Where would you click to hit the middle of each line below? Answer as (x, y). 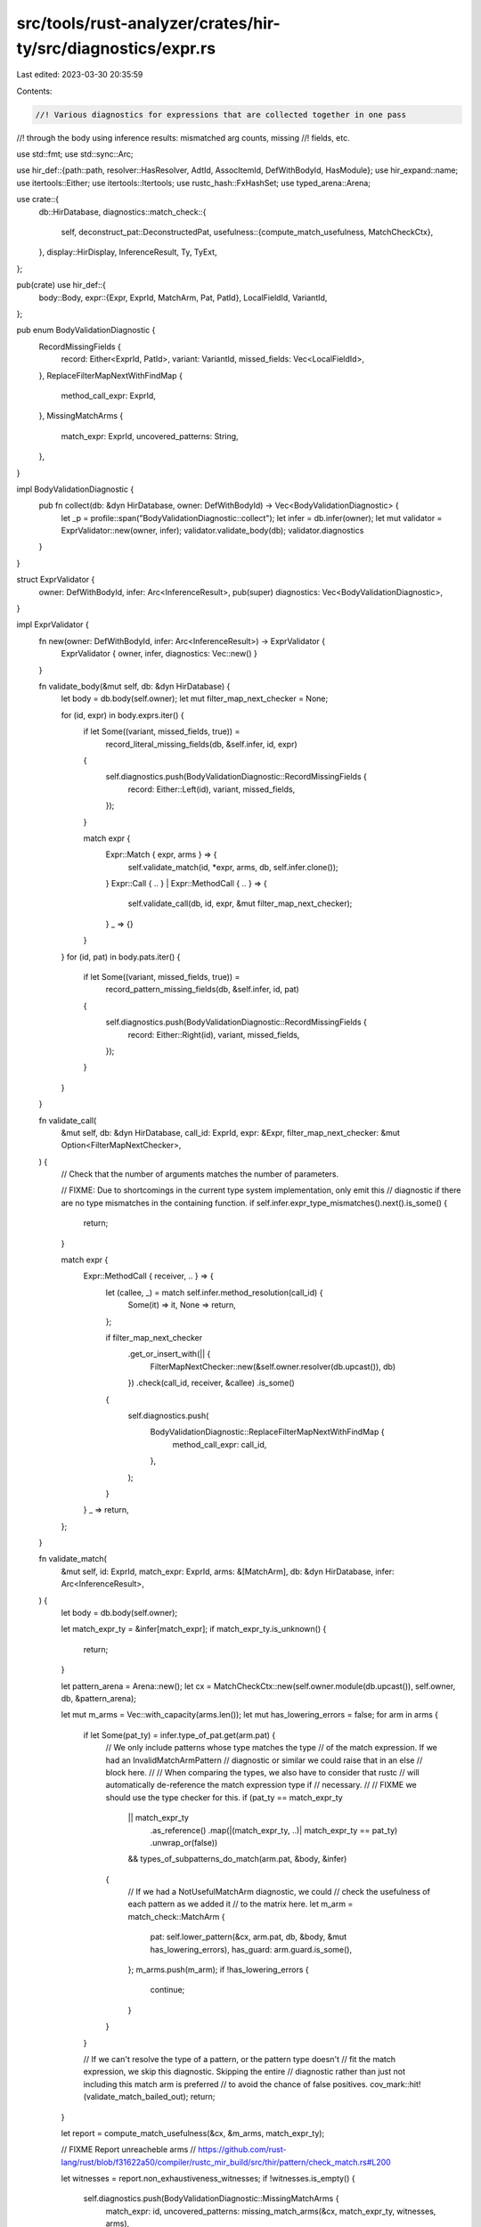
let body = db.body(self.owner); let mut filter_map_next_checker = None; (195, 698)
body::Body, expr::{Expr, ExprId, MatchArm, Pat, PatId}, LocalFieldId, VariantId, (183, 298)
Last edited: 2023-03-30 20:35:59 (80, 75)
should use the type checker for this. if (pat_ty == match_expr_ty (224, 1797)
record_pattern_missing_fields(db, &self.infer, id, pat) (203, 990)
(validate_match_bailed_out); (136, 2097)
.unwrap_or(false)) (184, 1842)
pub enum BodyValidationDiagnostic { (86, 330)
